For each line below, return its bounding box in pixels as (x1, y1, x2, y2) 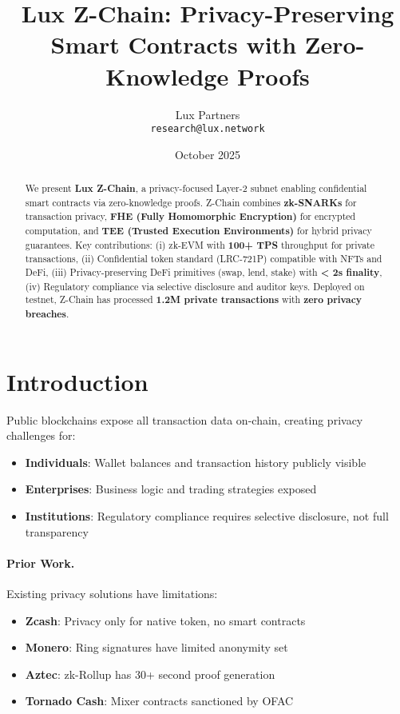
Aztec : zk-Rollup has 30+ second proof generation (25, 665, 275, 682)
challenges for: (6, 427, 76, 444)
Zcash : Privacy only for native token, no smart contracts (25, 612, 306, 628)
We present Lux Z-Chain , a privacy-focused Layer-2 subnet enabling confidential (25, 181, 367, 196)
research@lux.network (150, 123, 265, 135)
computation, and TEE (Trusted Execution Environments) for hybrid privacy (25, 224, 372, 238)
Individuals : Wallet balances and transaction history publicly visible (25, 453, 366, 470)
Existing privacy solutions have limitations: (6, 585, 218, 601)
